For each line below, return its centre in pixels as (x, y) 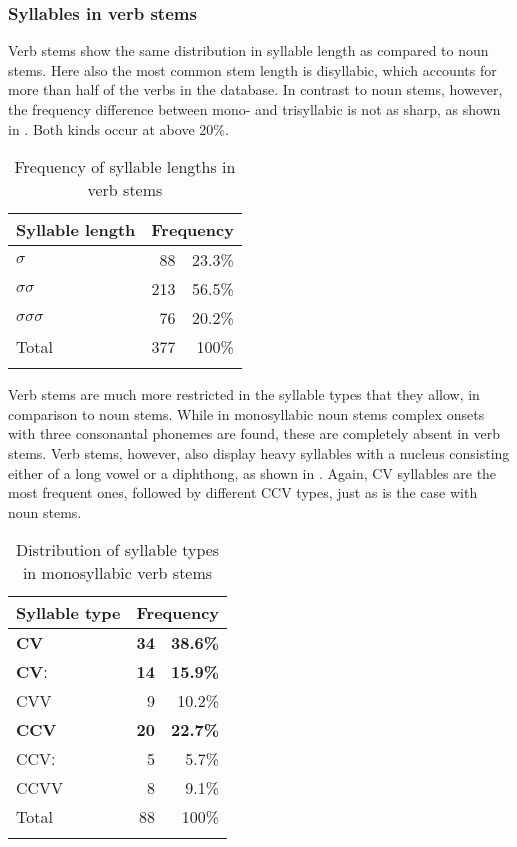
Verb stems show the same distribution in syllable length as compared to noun (248, 50)
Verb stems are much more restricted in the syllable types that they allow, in (244, 394)
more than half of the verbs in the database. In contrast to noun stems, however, (255, 89)
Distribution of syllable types (117, 550)
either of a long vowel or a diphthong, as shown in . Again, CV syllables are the (252, 472)
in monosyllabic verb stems (117, 573)
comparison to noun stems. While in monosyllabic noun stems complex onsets (246, 413)
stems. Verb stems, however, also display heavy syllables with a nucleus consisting (259, 452)
